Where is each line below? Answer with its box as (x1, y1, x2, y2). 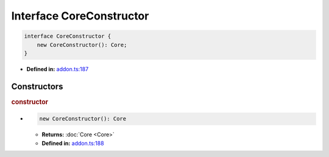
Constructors (11, 81, 63, 91)
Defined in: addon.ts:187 (26, 65, 89, 72)
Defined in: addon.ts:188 (41, 139, 104, 147)
